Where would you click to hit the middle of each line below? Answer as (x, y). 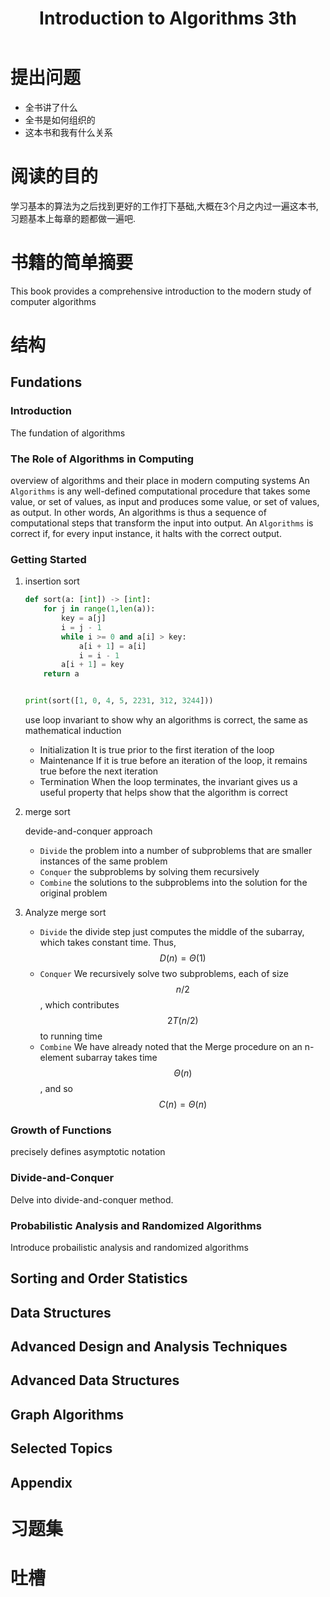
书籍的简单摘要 (72, 263)
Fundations (46, 382)
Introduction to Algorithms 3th (168, 18)
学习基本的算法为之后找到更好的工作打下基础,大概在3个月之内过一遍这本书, (164, 206)
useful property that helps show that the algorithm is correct (163, 793)
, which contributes (79, 1005)
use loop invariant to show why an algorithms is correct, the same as (166, 720)
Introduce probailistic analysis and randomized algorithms (129, 1247)
